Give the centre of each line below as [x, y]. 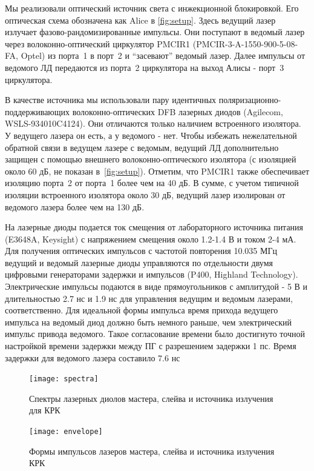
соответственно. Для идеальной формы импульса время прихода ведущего [142, 310]
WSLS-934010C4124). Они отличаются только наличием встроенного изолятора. [153, 123]
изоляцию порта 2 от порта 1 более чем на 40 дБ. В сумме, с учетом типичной [152, 183]
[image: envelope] [66, 432]
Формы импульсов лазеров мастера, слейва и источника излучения [152, 451]
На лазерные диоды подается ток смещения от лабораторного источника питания [154, 227]
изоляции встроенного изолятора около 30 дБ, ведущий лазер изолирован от [145, 194]
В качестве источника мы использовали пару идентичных [111, 100]
